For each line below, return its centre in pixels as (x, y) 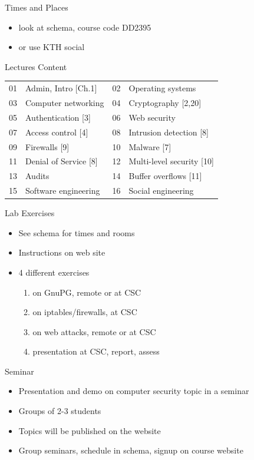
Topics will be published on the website (90, 430)
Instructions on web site (62, 252)
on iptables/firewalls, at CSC (85, 312)
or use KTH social (52, 47)
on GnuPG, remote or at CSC (87, 292)
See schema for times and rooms (77, 232)
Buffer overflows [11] (165, 176)
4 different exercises (54, 272)
